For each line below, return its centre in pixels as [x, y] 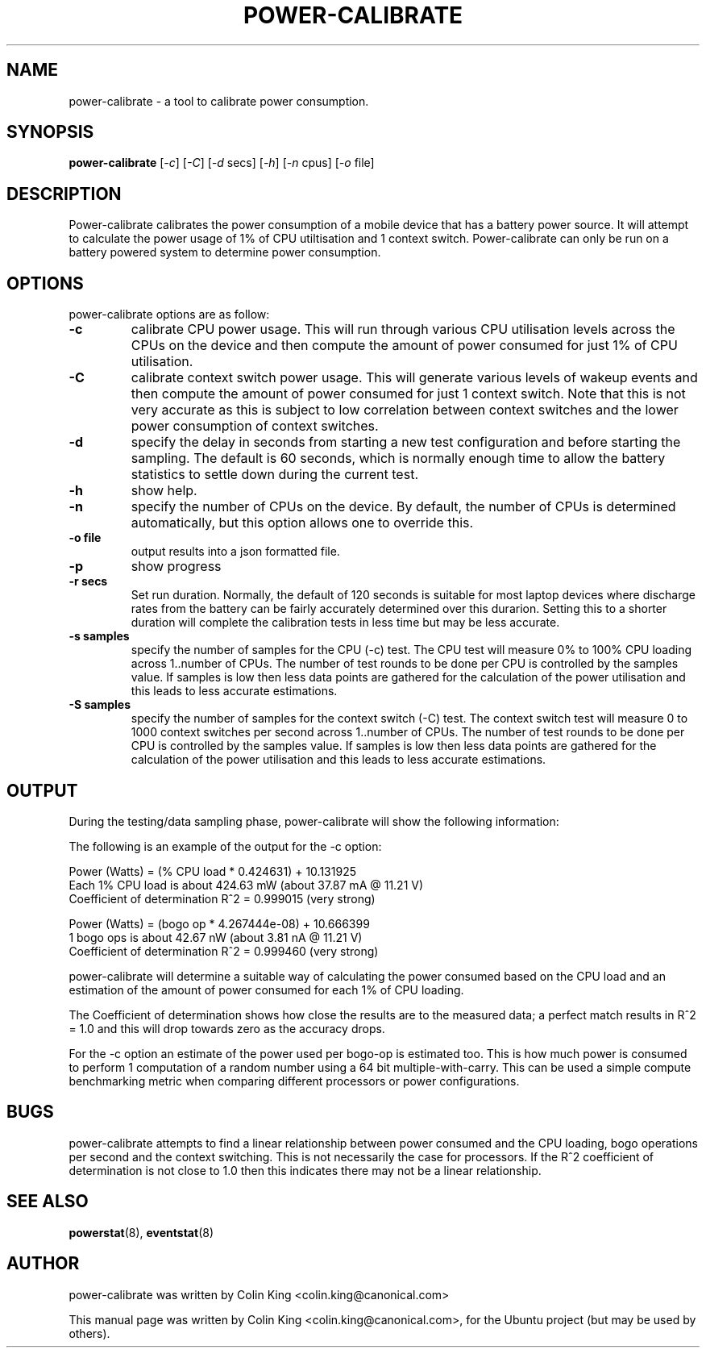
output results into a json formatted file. [235, 552]
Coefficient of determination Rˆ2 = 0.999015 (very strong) [222, 898]
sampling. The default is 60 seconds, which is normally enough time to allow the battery [398, 458]
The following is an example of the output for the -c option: [225, 846]
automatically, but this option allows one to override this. [302, 523]
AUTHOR [43, 1264]
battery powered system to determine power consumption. [225, 252]
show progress [176, 567]
